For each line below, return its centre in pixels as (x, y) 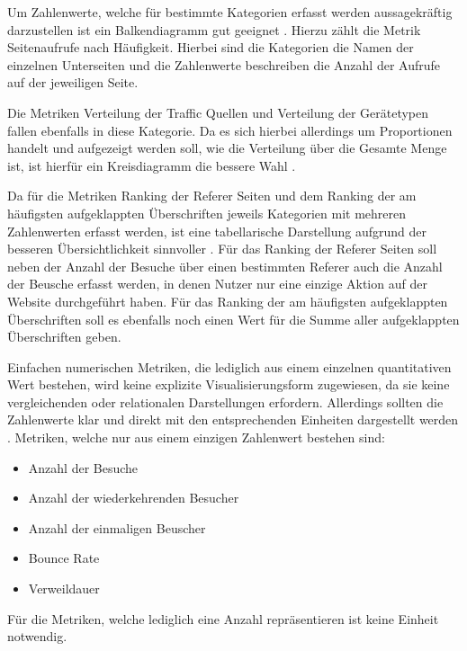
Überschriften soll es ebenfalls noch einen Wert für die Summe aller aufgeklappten (233, 319)
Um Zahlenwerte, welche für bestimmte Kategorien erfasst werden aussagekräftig (230, 12)
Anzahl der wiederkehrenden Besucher (134, 498)
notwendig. (37, 636)
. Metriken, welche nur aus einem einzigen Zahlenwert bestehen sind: (196, 437)
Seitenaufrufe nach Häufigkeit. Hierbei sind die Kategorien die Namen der (211, 47)
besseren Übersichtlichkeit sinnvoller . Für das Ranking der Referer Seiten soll (222, 249)
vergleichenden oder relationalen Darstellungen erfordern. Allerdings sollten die (225, 401)
